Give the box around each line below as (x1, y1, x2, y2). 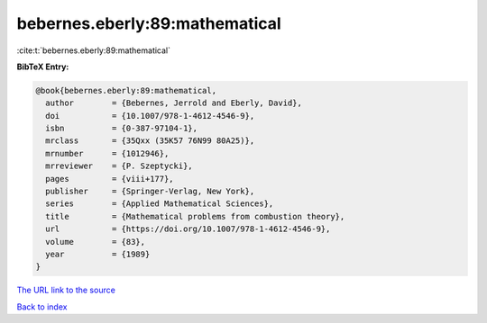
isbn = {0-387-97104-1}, (45, 123, 198, 134)
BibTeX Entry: (16, 61, 69, 72)
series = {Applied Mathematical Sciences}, (45, 199, 274, 209)
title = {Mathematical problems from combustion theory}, (45, 211, 345, 221)
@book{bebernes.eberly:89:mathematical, (35, 85, 216, 95)
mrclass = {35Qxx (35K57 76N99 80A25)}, (45, 136, 255, 146)
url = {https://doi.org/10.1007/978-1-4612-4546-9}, (45, 224, 331, 234)
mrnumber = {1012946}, (45, 148, 170, 158)
